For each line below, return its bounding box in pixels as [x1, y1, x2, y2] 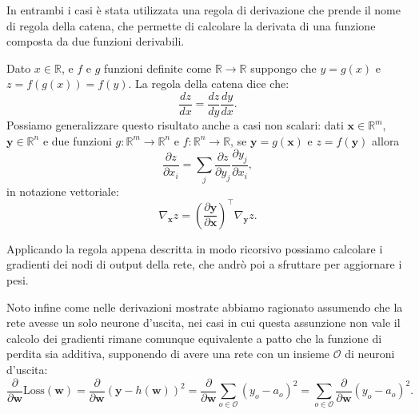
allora [372, 132, 400, 149]
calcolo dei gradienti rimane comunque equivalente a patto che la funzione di [6, 329, 382, 346]
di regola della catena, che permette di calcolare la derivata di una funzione [6, 17, 376, 34]
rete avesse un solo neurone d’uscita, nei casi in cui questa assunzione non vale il [6, 314, 401, 331]
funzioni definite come [104, 59, 212, 76]
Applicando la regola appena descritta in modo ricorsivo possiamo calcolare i [6, 240, 383, 257]
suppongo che [250, 59, 317, 76]
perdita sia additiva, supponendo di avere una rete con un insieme [6, 345, 330, 362]
